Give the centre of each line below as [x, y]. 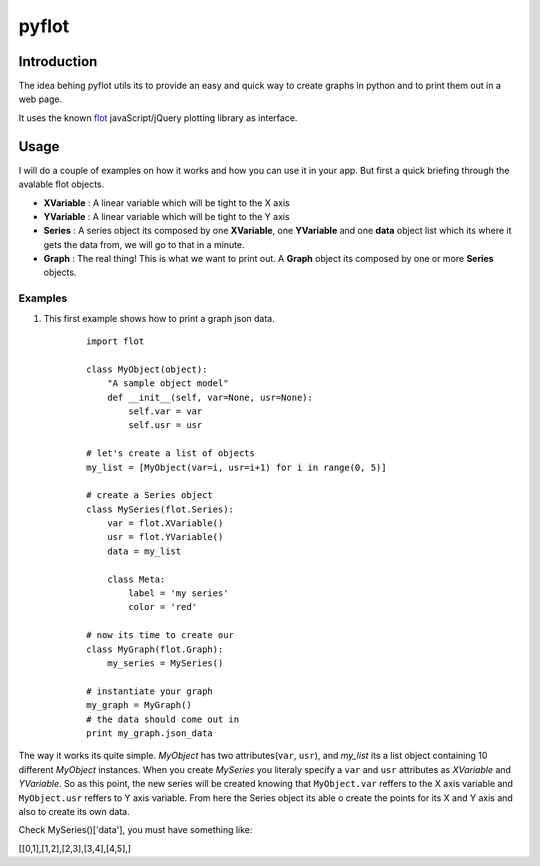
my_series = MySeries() [165, 663]
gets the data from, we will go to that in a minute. [144, 244]
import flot [115, 341]
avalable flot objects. [61, 184]
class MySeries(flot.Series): [160, 509]
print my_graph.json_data [150, 733]
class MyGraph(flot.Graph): [155, 649]
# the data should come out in [163, 719]
